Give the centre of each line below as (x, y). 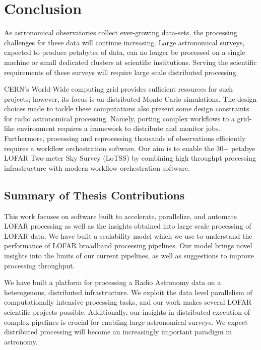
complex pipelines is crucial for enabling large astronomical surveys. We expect (126, 322)
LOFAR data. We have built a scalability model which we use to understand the (128, 235)
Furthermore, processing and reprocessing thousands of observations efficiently (125, 138)
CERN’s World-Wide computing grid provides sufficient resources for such (119, 89)
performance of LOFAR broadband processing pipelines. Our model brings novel (128, 246)
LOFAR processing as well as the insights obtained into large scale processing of (128, 226)
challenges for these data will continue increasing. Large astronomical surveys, (124, 42)
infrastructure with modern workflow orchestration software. (97, 167)
